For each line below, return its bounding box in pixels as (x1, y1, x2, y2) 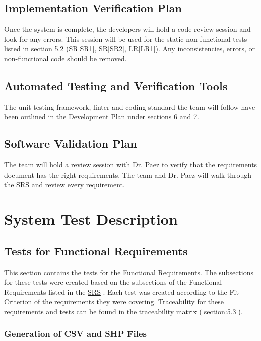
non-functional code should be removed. (4, 53, 127, 63)
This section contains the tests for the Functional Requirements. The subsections (4, 267, 254, 277)
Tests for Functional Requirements (4, 243, 188, 259)
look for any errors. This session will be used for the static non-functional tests (4, 33, 247, 44)
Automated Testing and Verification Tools (4, 77, 228, 93)
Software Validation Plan (4, 136, 137, 151)
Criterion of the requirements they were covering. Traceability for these (4, 296, 224, 307)
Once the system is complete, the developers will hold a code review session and (4, 24, 251, 34)
